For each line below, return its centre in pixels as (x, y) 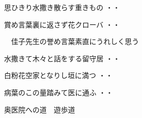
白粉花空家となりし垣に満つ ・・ (59, 75)
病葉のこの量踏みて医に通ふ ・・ (59, 92)
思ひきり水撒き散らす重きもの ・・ (62, 7)
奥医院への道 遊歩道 (40, 109)
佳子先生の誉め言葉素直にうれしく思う (75, 41)
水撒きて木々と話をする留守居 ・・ (62, 58)
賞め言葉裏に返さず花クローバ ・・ (62, 24)
